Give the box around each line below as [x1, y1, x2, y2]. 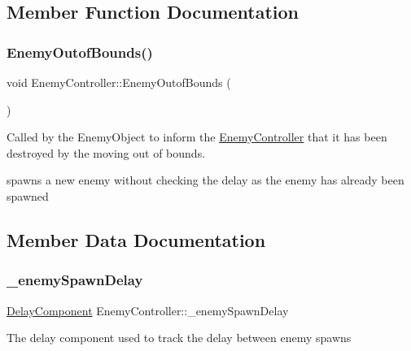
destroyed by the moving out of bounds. [7, 144, 206, 161]
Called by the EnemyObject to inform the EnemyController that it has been [7, 128, 387, 145]
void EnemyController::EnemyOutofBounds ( [7, 74, 231, 90]
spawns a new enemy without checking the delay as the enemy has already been [7, 171, 404, 188]
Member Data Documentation [7, 227, 266, 252]
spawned [7, 187, 49, 204]
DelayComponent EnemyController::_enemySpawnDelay [7, 301, 289, 318]
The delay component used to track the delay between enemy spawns [7, 329, 352, 346]
